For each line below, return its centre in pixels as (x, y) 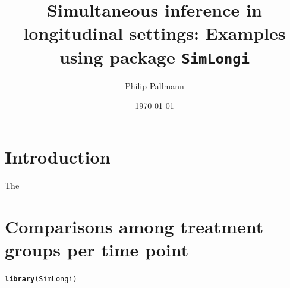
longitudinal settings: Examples (155, 33)
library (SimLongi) (41, 279)
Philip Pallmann (155, 85)
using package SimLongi (155, 56)
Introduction (58, 156)
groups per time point (97, 249)
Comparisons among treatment (134, 226)
